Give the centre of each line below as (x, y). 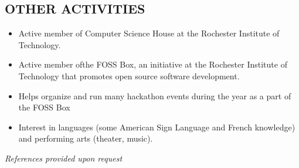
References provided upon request (64, 158)
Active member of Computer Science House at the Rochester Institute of (149, 33)
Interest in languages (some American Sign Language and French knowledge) (157, 127)
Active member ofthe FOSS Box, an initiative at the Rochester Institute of (153, 64)
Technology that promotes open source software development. (129, 75)
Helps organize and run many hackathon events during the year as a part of (155, 95)
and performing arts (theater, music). (86, 138)
